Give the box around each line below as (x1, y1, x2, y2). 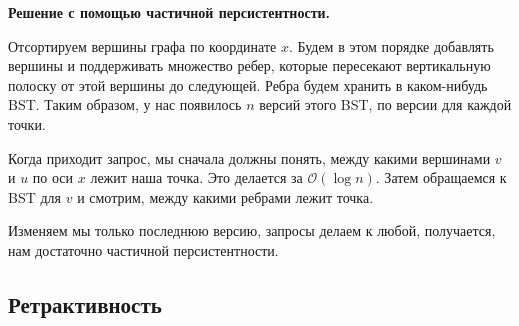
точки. (8, 113, 46, 134)
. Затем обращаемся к (375, 167, 507, 188)
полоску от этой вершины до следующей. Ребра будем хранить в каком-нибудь (8, 74, 488, 95)
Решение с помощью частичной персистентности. (8, 2, 331, 22)
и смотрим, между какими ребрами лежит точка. (77, 186, 374, 207)
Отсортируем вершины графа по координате (8, 35, 277, 56)
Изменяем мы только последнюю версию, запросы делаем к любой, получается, (8, 220, 496, 241)
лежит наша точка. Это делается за (90, 167, 303, 188)
